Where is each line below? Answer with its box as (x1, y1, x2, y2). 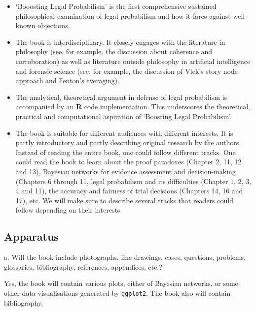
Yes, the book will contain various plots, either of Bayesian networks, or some (4, 278, 238, 288)
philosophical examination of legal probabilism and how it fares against (15, 10, 231, 21)
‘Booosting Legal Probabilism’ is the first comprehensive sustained (15, 1, 217, 11)
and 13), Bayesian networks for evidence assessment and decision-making (15, 166, 236, 176)
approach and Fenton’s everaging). (15, 75, 120, 86)
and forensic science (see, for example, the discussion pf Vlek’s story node (15, 65, 238, 76)
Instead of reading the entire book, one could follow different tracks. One (15, 147, 236, 157)
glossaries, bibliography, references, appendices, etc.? (4, 261, 162, 272)
